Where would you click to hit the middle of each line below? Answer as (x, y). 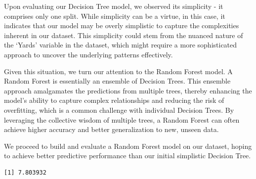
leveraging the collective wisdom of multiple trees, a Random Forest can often (122, 119)
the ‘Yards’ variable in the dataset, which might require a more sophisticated (121, 45)
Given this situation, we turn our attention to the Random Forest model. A (118, 71)
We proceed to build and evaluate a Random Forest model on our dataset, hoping (128, 146)
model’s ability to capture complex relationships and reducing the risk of (114, 100)
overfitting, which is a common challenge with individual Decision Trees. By (119, 110)
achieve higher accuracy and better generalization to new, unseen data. (111, 129)
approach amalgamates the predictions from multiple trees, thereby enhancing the (128, 90)
